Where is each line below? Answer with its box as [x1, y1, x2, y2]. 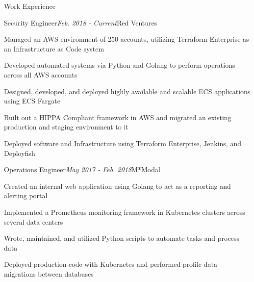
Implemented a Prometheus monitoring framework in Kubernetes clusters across [4, 206, 245, 217]
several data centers [4, 216, 63, 227]
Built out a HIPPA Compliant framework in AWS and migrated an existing [4, 112, 231, 122]
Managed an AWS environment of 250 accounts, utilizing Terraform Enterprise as [4, 34, 249, 44]
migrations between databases [4, 268, 94, 279]
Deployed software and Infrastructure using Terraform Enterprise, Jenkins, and [4, 138, 241, 148]
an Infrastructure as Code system [4, 43, 104, 53]
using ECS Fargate [4, 96, 60, 106]
